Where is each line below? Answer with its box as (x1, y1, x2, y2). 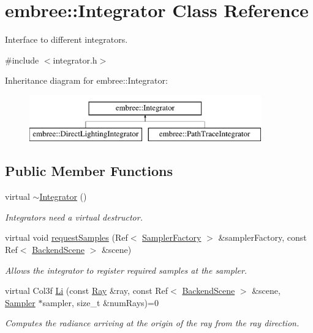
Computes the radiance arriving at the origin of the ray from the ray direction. (5, 317, 300, 329)
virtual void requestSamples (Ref (5, 231, 128, 244)
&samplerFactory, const (218, 231, 307, 244)
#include (5, 53, 39, 66)
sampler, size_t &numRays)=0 (42, 296, 159, 309)
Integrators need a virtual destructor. (5, 210, 143, 223)
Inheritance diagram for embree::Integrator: (5, 74, 168, 87)
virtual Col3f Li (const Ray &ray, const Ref (5, 284, 168, 297)
